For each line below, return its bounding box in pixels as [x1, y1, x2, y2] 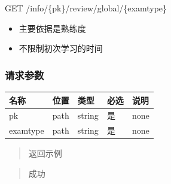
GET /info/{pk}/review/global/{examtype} [5, 2, 167, 14]
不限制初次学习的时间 [19, 42, 103, 55]
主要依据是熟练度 [19, 22, 86, 34]
